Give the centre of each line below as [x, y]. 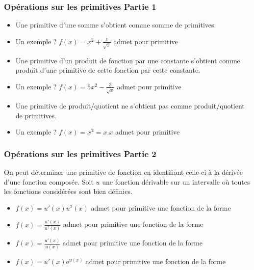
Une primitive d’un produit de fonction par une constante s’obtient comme [128, 60]
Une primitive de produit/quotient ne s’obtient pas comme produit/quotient [130, 105]
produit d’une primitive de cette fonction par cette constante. [108, 70]
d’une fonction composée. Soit [49, 181]
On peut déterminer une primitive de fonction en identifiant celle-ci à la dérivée [124, 172]
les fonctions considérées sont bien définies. [68, 191]
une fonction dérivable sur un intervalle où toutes [176, 181]
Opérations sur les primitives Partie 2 [80, 153]
